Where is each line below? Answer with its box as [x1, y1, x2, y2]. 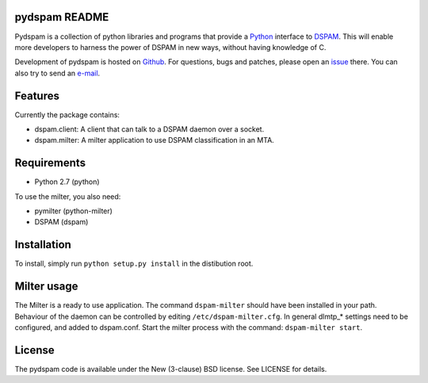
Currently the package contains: [14, 109, 120, 119]
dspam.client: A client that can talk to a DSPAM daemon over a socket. [34, 124, 265, 134]
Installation [14, 238, 71, 251]
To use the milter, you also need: [14, 191, 121, 201]
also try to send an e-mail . [14, 68, 101, 78]
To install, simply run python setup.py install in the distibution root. [14, 259, 254, 269]
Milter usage [14, 280, 78, 293]
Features [14, 89, 59, 102]
